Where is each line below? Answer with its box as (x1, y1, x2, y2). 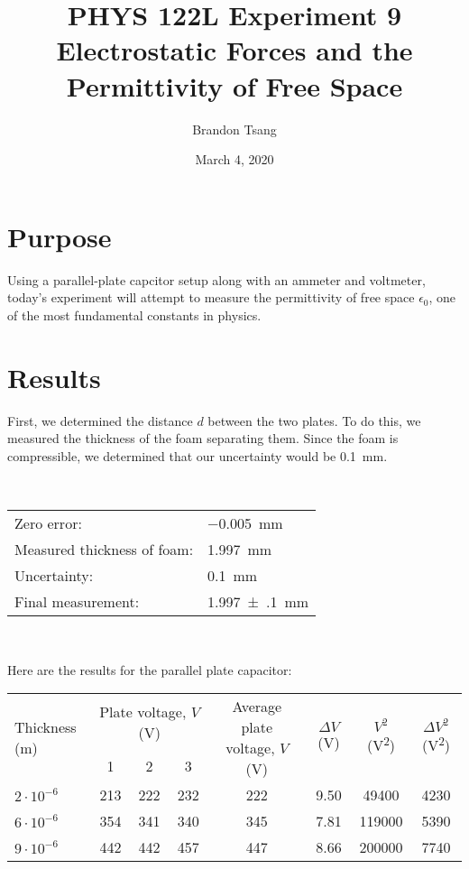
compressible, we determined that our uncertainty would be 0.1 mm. (7, 446, 388, 465)
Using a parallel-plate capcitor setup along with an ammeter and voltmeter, (7, 270, 426, 289)
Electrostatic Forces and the (56, 32, 413, 69)
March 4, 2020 (195, 150, 274, 169)
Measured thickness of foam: (14, 538, 194, 559)
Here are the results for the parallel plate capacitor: (7, 660, 292, 679)
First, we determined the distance (7, 411, 193, 430)
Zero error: (14, 512, 82, 533)
